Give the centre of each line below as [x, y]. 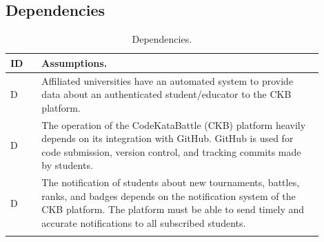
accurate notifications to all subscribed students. [144, 223]
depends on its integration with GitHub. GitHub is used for [168, 138]
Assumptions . [74, 62]
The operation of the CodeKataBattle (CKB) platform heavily [174, 124]
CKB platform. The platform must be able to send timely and [173, 209]
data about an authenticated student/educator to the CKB [166, 94]
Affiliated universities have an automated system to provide [168, 80]
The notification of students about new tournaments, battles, [171, 182]
